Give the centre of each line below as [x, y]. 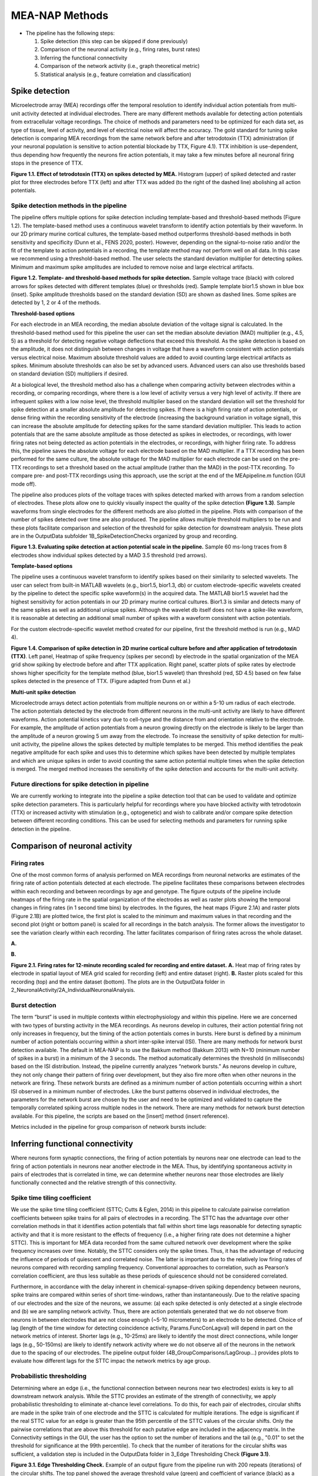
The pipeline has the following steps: [70, 33]
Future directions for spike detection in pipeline [80, 784]
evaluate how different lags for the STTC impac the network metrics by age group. [111, 1361]
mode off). [24, 484]
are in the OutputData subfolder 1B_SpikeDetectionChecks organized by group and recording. [124, 536]
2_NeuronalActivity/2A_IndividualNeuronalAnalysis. [73, 990]
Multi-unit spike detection [43, 692]
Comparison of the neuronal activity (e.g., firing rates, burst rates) [120, 50]
